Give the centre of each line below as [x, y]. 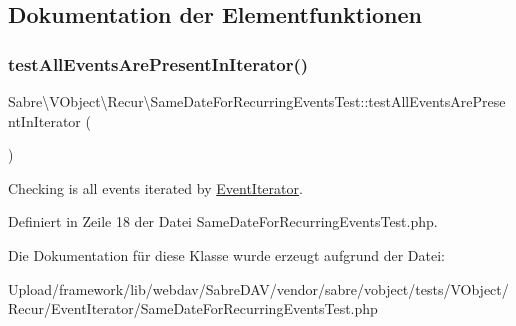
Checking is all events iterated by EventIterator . [155, 187]
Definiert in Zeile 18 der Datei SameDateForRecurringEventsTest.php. [223, 221]
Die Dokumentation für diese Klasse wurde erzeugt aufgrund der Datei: [226, 254]
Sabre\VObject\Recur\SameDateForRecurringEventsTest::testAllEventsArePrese [257, 101]
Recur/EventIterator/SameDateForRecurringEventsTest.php [193, 308]
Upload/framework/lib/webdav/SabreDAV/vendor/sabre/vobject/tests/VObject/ [258, 288]
